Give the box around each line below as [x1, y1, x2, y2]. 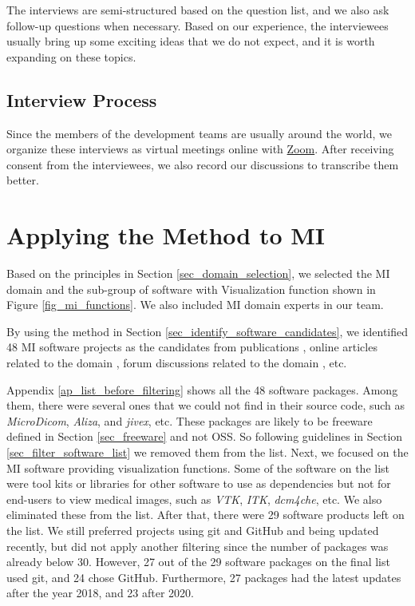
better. [6, 172, 39, 188]
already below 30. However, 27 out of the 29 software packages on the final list [6, 553, 390, 570]
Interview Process [6, 87, 157, 112]
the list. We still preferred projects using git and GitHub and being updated [6, 521, 379, 538]
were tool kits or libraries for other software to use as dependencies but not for [6, 475, 391, 492]
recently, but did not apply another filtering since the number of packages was [6, 537, 389, 554]
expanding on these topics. [6, 48, 136, 65]
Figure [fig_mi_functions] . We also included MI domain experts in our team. [6, 296, 384, 313]
